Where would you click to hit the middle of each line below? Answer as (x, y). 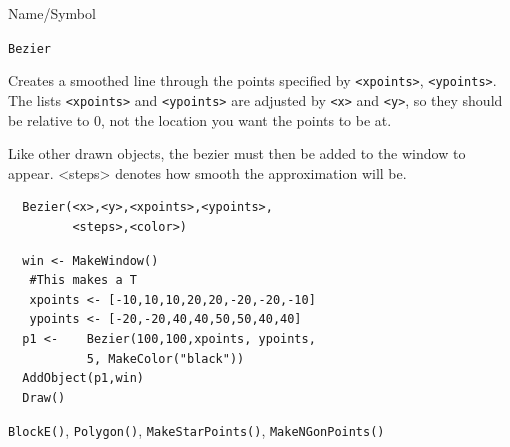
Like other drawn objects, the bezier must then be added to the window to (237, 153)
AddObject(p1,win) (83, 378)
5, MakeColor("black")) (165, 358)
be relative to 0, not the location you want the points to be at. (200, 119)
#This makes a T (83, 280)
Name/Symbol (52, 13)
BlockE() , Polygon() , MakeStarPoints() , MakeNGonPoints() (196, 430)
